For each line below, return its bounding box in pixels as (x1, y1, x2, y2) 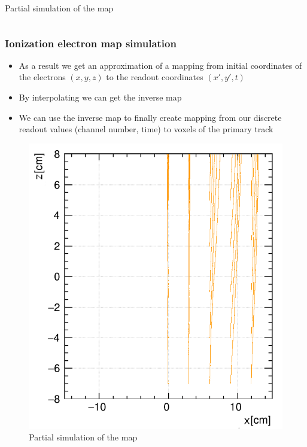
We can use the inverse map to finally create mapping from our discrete (19, 111, 282, 123)
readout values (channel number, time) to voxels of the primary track (19, 123, 273, 135)
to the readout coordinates (106, 71, 203, 83)
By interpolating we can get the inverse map (19, 91, 182, 103)
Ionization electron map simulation (5, 35, 177, 50)
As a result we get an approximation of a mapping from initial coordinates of (19, 59, 302, 71)
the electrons (19, 71, 66, 83)
